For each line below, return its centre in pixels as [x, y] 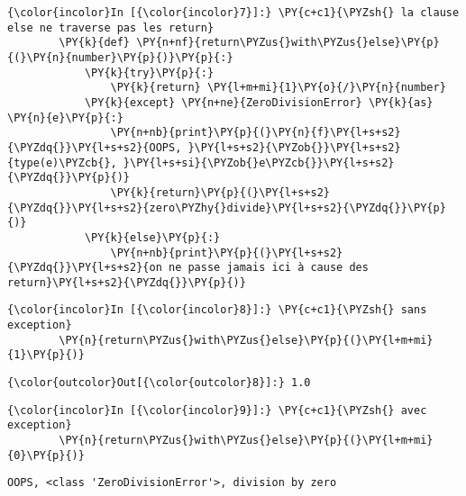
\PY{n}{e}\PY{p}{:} [65, 117]
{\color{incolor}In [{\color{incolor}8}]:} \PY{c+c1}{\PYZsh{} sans [217, 310]
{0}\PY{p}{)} [46, 455]
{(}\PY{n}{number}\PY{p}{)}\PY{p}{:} [120, 57]
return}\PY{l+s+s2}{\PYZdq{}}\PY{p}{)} [127, 282]
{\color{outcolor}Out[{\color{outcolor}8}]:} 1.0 [159, 383]
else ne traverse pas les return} [111, 27]
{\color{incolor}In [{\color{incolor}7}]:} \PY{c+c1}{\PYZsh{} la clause [233, 13]
